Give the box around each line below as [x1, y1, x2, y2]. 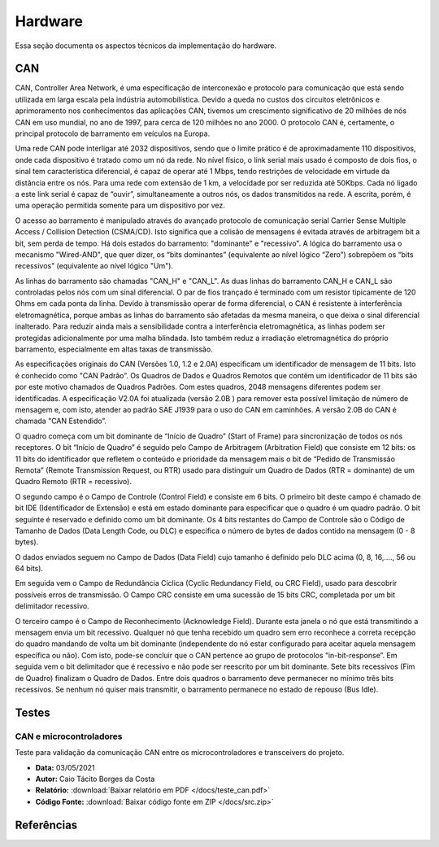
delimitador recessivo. [15, 601, 89, 611]
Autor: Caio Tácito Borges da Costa [35, 774, 155, 784]
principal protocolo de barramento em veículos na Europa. [15, 129, 211, 138]
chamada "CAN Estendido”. [15, 416, 107, 426]
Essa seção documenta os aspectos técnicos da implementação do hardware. [15, 41, 277, 50]
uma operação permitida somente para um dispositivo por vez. [15, 200, 225, 211]
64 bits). [15, 564, 44, 574]
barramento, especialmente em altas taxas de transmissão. [15, 344, 213, 354]
